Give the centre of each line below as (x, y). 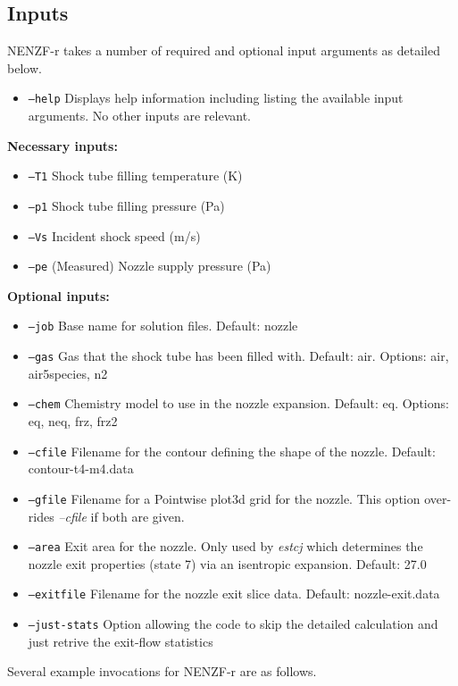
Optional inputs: (58, 295)
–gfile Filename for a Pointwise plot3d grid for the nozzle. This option (224, 498)
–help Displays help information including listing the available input (216, 98)
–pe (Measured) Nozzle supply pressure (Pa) (150, 266)
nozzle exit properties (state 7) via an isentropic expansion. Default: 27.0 (227, 563)
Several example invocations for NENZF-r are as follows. (162, 671)
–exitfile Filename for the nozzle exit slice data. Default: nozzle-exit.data (234, 594)
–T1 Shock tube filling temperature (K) (135, 176)
